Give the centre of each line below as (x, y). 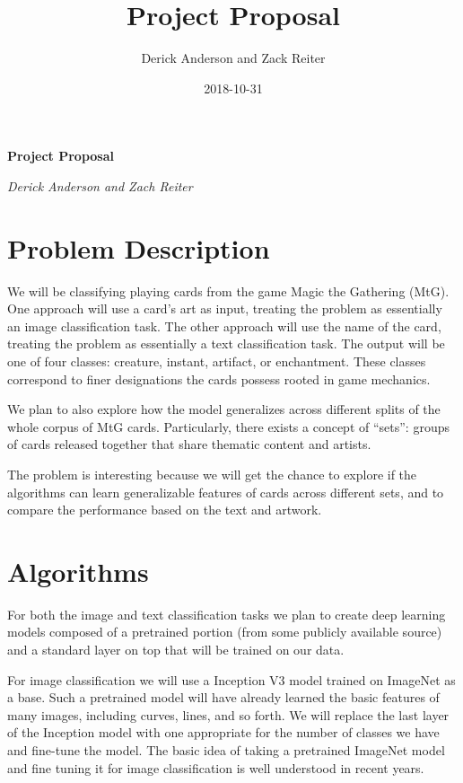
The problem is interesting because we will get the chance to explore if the (212, 474)
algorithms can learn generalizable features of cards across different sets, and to (226, 492)
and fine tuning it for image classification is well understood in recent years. (216, 767)
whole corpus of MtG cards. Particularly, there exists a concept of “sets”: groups (228, 426)
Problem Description (139, 247)
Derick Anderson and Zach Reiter (100, 185)
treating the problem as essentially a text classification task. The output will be (226, 343)
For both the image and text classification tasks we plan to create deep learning (227, 614)
